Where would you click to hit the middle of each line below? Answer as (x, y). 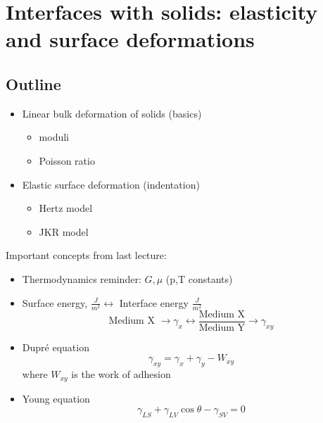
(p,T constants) (199, 278)
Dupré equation (56, 347)
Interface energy (154, 302)
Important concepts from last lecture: (86, 255)
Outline (33, 83)
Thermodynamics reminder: (82, 278)
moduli (54, 137)
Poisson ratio (67, 160)
